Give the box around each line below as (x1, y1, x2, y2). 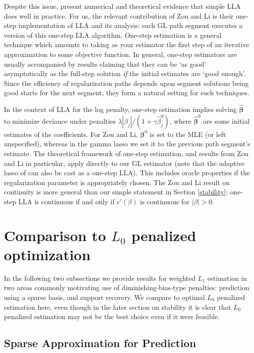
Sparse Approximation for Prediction (4, 335, 196, 351)
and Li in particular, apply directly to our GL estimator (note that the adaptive (4, 158, 245, 168)
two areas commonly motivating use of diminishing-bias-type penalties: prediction (4, 282, 250, 293)
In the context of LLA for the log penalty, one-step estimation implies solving (4, 104, 237, 114)
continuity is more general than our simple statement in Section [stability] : (4, 187, 228, 197)
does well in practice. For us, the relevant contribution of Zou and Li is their (4, 10, 234, 21)
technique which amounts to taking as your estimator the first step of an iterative (4, 39, 249, 50)
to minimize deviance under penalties (4, 115, 116, 126)
